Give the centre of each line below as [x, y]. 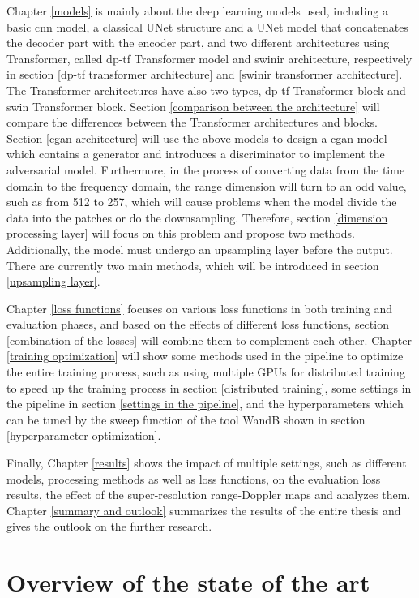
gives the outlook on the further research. [109, 526]
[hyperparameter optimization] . [84, 435]
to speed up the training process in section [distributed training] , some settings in [209, 387]
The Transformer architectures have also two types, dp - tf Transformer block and [206, 90]
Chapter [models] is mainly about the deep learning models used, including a [197, 11]
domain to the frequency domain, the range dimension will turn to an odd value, [207, 185]
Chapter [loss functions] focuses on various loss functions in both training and [200, 308]
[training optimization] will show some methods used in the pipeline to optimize [205, 356]
